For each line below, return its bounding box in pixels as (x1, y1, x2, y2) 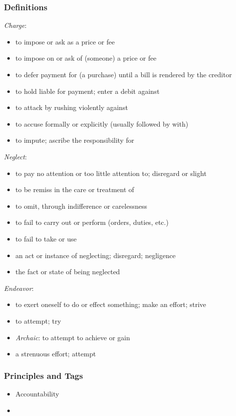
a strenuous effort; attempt (15, 349, 96, 359)
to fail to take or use (15, 233, 77, 243)
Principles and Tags (4, 369, 83, 381)
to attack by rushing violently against (15, 102, 128, 112)
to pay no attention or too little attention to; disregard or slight (15, 168, 207, 178)
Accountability (15, 388, 59, 398)
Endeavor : (4, 283, 34, 293)
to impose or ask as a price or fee (15, 36, 115, 46)
